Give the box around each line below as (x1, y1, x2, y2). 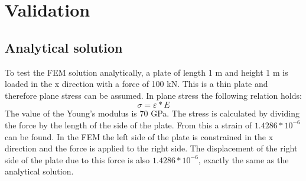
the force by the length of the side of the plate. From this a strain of (5, 118, 252, 131)
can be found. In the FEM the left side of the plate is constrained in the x (5, 130, 274, 143)
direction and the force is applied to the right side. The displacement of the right (5, 142, 298, 154)
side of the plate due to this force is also (5, 153, 150, 166)
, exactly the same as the (198, 153, 289, 166)
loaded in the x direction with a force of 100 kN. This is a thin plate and (5, 77, 268, 90)
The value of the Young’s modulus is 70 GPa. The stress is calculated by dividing (5, 107, 300, 119)
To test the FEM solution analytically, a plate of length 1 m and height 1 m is (5, 66, 288, 78)
